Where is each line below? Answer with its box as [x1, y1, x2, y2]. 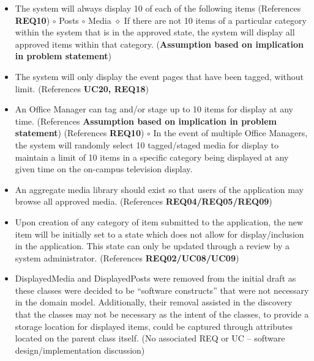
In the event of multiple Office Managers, [153, 126, 308, 139]
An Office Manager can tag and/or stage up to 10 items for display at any [15, 103, 293, 115]
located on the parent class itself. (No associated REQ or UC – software [15, 332, 285, 345]
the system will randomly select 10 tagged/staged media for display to [15, 138, 278, 151]
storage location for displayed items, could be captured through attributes [15, 319, 293, 332]
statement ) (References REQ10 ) [15, 126, 144, 139]
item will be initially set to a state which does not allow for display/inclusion [15, 227, 304, 240]
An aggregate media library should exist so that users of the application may [15, 183, 304, 195]
